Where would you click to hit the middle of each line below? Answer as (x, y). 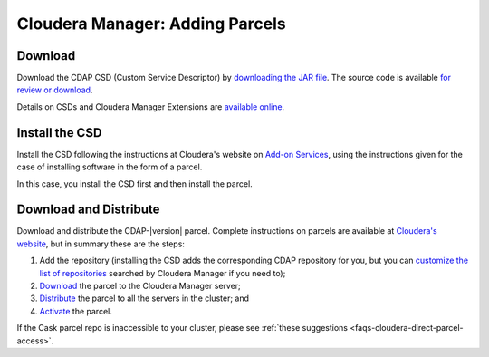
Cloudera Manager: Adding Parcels (152, 24)
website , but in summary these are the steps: (101, 244)
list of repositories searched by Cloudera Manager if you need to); (163, 273)
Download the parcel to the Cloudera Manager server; (140, 286)
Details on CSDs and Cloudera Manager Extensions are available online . (151, 106)
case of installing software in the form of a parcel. (110, 167)
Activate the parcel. (76, 311)
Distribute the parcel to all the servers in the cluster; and (144, 298)
